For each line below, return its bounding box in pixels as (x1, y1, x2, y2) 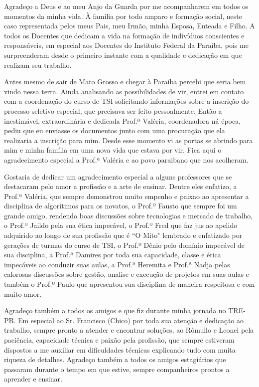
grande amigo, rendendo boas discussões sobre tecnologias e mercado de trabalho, (4, 210, 253, 220)
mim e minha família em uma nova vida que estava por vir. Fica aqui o (4, 145, 222, 155)
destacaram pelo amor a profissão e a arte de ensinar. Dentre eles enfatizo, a (4, 181, 237, 192)
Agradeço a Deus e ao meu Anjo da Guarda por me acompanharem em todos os (4, 1, 249, 11)
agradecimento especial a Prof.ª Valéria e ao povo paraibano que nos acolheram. (4, 154, 249, 165)
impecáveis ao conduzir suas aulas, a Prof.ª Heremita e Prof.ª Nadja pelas (4, 259, 230, 269)
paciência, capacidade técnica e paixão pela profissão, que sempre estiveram (4, 335, 235, 345)
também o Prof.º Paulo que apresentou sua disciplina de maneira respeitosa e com (4, 279, 255, 289)
